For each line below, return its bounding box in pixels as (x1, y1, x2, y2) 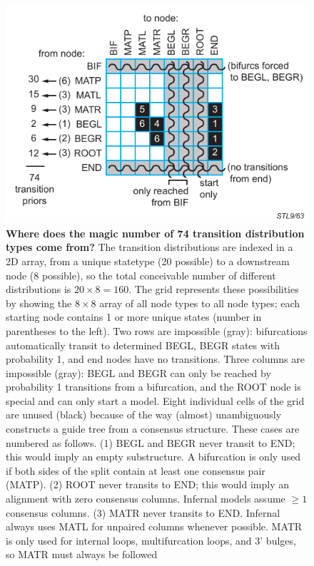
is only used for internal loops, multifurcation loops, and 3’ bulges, (6, 532, 296, 547)
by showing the (6, 295, 72, 310)
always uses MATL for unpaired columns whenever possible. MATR (6, 519, 303, 534)
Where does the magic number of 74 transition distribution (6, 225, 305, 240)
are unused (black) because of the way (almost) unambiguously (6, 407, 282, 422)
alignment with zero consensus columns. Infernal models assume (6, 491, 285, 506)
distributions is (6, 282, 71, 297)
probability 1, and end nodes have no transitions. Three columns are (6, 351, 305, 366)
